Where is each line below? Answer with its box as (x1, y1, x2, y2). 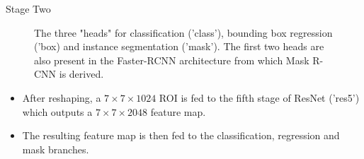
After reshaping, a (22, 90, 101, 105)
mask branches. (22, 141, 89, 156)
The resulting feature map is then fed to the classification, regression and (22, 128, 340, 143)
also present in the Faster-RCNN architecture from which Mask (34, 52, 309, 67)
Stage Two (6, 1, 51, 16)
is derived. (59, 66, 104, 81)
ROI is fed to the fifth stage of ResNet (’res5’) (159, 90, 360, 105)
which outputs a (22, 104, 93, 119)
